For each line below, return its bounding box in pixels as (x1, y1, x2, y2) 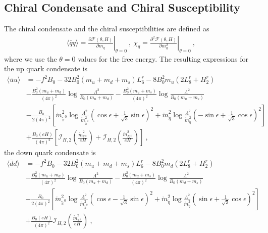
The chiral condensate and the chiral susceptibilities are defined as (4, 23, 209, 34)
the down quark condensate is (4, 147, 96, 158)
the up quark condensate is (4, 63, 88, 74)
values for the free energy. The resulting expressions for (78, 53, 249, 64)
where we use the (4, 53, 57, 64)
